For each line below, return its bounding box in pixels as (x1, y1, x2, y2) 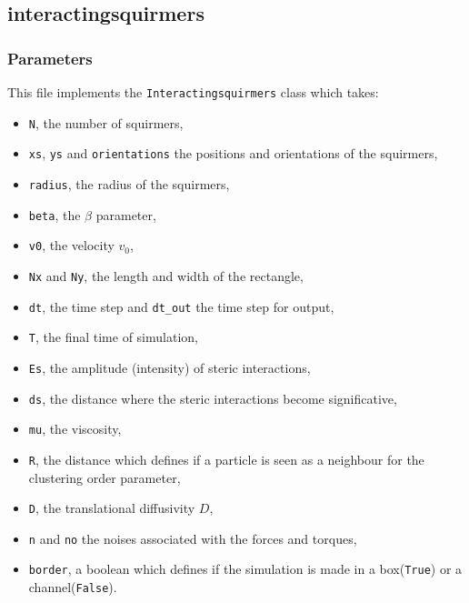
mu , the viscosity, (28, 419, 122, 438)
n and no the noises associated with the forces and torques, (28, 528, 357, 548)
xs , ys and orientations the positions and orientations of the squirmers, (28, 144, 438, 163)
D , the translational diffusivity (28, 498, 195, 518)
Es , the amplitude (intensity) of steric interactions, (28, 357, 311, 377)
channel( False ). (28, 578, 117, 597)
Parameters (7, 46, 93, 69)
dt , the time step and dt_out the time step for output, (28, 296, 334, 316)
